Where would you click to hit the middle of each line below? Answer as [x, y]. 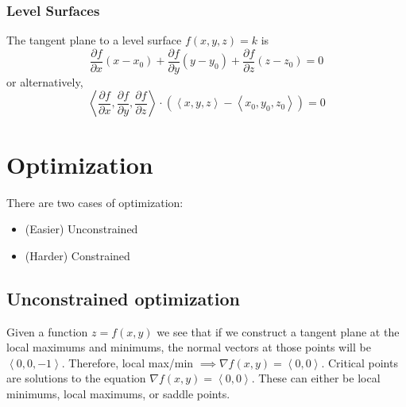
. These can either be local [316, 378]
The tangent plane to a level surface [94, 40]
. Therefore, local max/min [128, 362]
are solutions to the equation [76, 378]
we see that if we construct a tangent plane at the [278, 331]
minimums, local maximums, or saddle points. [118, 393]
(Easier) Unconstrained [81, 229]
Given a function [47, 331]
